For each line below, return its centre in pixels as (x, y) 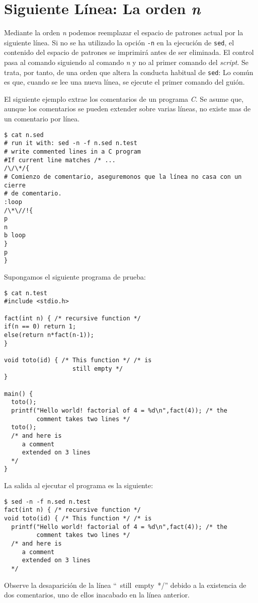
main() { (19, 394)
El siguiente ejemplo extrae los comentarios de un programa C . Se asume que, (124, 98)
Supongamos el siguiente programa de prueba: (75, 277)
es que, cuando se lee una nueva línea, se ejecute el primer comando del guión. (124, 82)
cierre (15, 185)
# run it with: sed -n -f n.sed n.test (71, 143)
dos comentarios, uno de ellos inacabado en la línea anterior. (97, 595)
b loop (15, 236)
